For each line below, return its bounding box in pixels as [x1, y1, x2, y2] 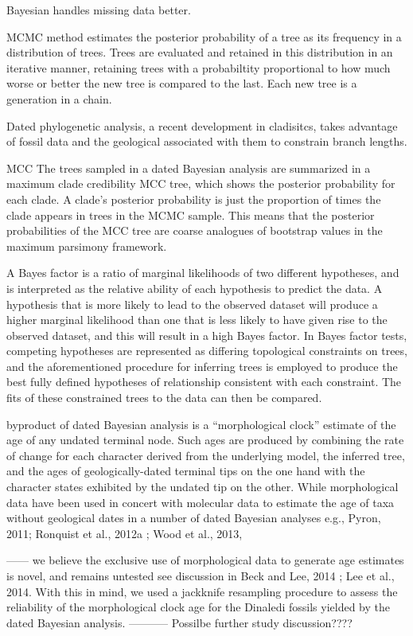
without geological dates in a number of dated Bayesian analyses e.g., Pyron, [6, 509, 381, 526]
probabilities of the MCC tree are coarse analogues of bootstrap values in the [6, 222, 383, 239]
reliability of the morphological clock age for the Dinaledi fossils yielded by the [6, 599, 391, 615]
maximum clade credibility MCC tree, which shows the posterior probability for [6, 175, 395, 192]
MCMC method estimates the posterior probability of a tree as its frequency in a [6, 28, 402, 45]
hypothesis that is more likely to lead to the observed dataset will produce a [6, 295, 378, 312]
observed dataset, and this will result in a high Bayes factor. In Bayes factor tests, [6, 326, 407, 343]
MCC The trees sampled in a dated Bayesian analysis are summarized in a [6, 159, 371, 176]
